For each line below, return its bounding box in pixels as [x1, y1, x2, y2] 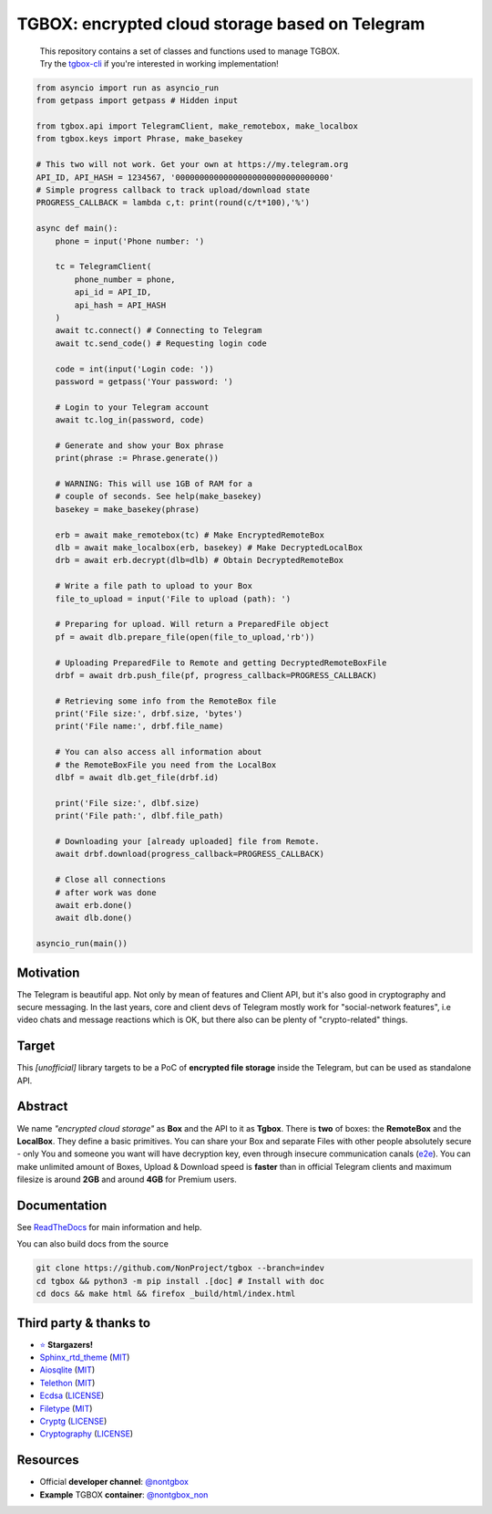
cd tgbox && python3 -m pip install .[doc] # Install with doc [36, 1276, 325, 1286]
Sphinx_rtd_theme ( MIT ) [39, 1352, 130, 1363]
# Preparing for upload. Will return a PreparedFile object [55, 619, 330, 630]
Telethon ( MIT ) [39, 1377, 96, 1388]
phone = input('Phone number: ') [55, 235, 205, 246]
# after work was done [55, 887, 157, 898]
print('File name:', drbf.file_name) [55, 721, 224, 732]
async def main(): [36, 224, 118, 234]
